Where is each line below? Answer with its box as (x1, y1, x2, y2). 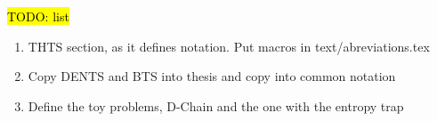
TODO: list (7, 7, 69, 25)
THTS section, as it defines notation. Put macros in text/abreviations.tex (28, 36, 430, 55)
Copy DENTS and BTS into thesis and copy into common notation (28, 67, 396, 85)
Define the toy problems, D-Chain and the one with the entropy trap (28, 96, 404, 115)
